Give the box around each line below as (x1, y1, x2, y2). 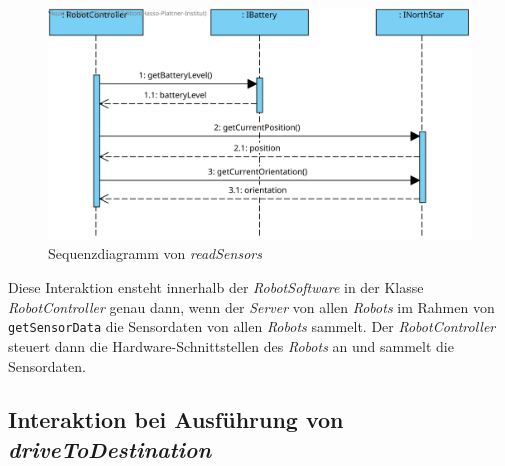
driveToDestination (8, 433, 212, 464)
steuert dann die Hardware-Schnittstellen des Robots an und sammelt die (8, 335, 454, 356)
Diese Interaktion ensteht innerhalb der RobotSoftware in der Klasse (8, 277, 424, 298)
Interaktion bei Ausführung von (8, 404, 344, 435)
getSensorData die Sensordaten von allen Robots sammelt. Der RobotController (8, 316, 496, 337)
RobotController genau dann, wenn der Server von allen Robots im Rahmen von (8, 296, 495, 317)
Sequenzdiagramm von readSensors (48, 243, 262, 264)
